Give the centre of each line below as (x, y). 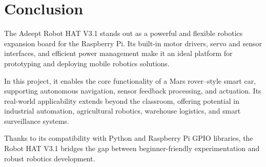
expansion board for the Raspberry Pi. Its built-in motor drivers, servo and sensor (133, 43)
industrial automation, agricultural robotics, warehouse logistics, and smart (122, 111)
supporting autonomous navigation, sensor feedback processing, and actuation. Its (133, 91)
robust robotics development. (50, 158)
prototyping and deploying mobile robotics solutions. (87, 63)
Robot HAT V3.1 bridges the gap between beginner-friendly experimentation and (132, 148)
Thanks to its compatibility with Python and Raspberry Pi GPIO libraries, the (129, 138)
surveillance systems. (37, 120)
